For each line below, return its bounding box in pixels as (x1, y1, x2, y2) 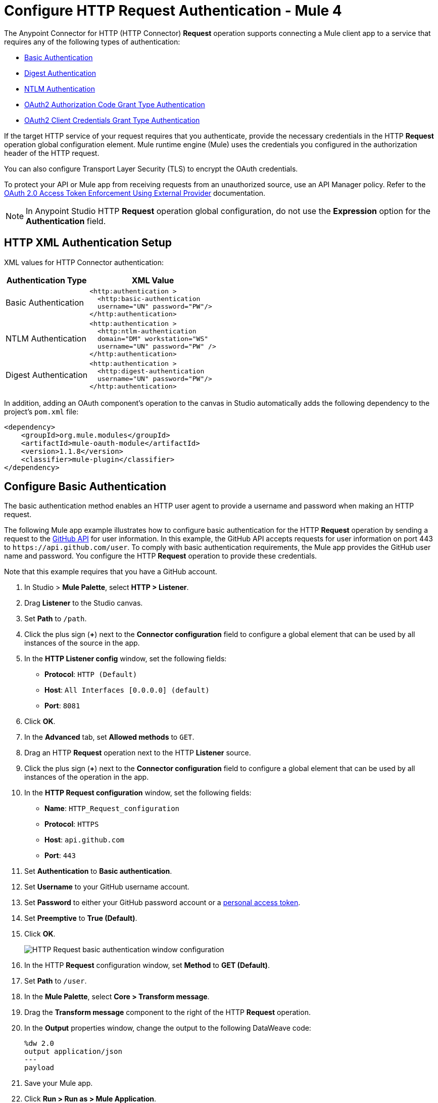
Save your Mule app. (24, 1079, 93, 1088)
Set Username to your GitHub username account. (24, 882, 189, 892)
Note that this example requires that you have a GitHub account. (4, 567, 217, 576)
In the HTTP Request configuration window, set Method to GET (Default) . (24, 961, 270, 970)
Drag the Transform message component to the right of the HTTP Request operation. (24, 1008, 311, 1017)
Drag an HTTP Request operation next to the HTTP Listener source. (24, 748, 251, 757)
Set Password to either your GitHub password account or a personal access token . (24, 898, 301, 907)
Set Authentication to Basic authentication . (24, 867, 172, 876)
